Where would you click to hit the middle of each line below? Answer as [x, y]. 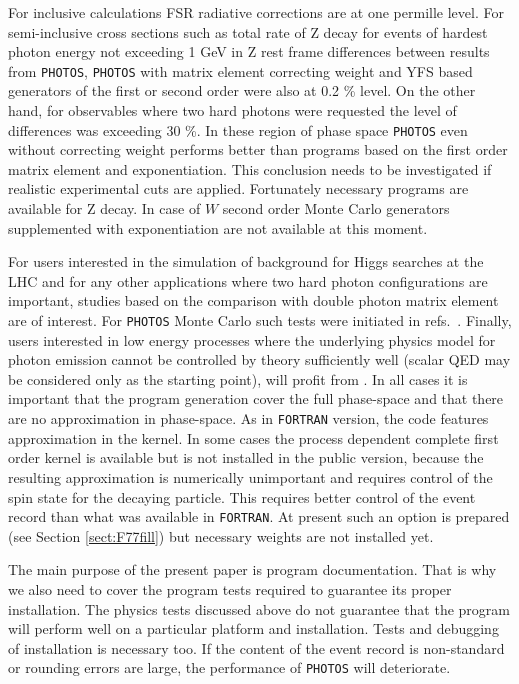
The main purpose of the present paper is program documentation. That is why [252, 569]
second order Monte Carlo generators [336, 208]
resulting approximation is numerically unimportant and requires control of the [250, 476]
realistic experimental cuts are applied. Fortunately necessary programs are [238, 188]
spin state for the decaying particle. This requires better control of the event [242, 496]
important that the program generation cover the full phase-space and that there [256, 398]
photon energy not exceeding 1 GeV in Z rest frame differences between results [249, 51]
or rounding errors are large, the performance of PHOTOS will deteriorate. [229, 667]
